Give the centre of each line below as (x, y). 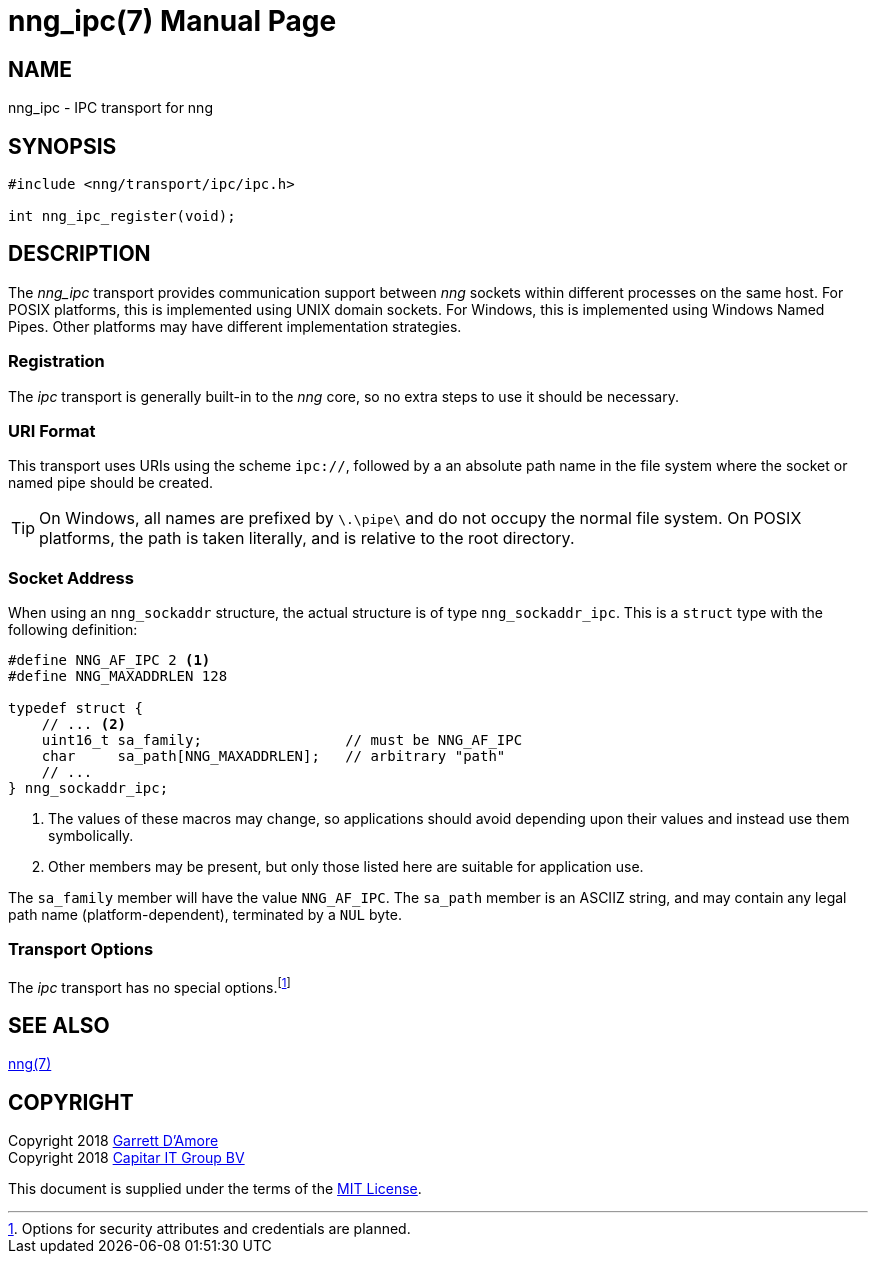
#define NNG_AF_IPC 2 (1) (109, 660)
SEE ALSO (59, 1025)
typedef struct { (75, 708)
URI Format (52, 430)
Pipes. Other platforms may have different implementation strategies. (235, 326)
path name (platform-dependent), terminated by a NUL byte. (205, 915)
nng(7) (30, 1064)
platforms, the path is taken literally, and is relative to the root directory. (307, 538)
